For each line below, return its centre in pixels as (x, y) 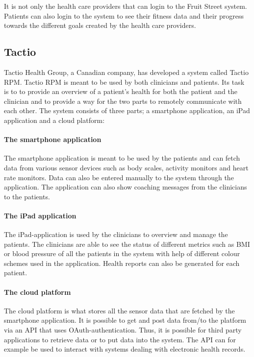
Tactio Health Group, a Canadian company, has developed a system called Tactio (126, 72)
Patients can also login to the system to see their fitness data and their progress (124, 15)
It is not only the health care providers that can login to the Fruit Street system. (126, 6)
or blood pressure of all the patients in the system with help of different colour (122, 253)
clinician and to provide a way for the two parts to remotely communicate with (123, 101)
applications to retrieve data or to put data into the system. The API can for (120, 339)
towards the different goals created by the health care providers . (100, 25)
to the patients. (27, 196)
